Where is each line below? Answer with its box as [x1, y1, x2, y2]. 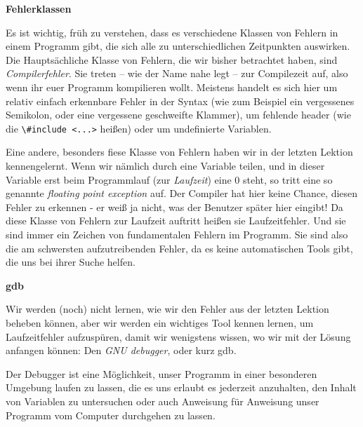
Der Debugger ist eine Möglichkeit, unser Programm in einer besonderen [6, 366, 317, 381]
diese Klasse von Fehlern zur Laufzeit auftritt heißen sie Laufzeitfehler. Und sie [6, 213, 346, 228]
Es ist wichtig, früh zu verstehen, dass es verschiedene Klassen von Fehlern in [6, 25, 338, 39]
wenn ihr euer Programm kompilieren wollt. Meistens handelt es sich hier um [6, 79, 338, 94]
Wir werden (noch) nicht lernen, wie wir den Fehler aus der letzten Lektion [6, 301, 329, 316]
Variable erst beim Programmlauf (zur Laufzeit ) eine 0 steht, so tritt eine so [6, 172, 333, 187]
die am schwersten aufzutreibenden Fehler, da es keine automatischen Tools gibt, [6, 240, 353, 255]
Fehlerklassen [6, 1, 72, 15]
